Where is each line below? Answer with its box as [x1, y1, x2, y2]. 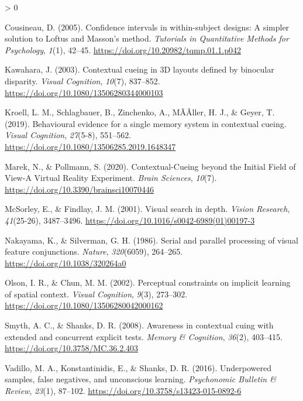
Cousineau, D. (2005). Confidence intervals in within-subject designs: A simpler [5, 20, 290, 33]
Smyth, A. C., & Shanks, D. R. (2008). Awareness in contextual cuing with [5, 319, 274, 331]
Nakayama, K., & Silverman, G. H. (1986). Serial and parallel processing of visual [5, 234, 298, 246]
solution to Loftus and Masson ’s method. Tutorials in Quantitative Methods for [5, 32, 289, 44]
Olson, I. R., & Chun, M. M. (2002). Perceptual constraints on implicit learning [5, 276, 291, 289]
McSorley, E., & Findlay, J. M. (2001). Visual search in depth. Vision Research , [5, 203, 290, 215]
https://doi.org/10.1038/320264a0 [5, 256, 126, 269]
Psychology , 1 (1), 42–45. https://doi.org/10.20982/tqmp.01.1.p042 [5, 43, 241, 56]
